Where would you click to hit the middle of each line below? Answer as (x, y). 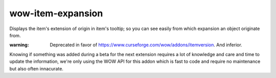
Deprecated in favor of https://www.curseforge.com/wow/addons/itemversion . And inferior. (146, 45)
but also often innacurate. (37, 68)
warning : (19, 45)
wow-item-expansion (56, 13)
